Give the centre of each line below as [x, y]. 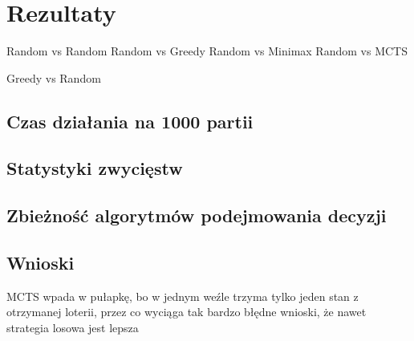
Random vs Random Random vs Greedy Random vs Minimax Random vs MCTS [207, 51]
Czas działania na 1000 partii [130, 121]
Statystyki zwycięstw [95, 168]
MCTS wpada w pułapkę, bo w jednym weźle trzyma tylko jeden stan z [183, 296]
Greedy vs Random [54, 77]
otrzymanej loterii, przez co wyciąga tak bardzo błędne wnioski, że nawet [187, 312]
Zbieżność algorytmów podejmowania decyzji [197, 215]
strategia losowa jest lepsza [73, 328]
